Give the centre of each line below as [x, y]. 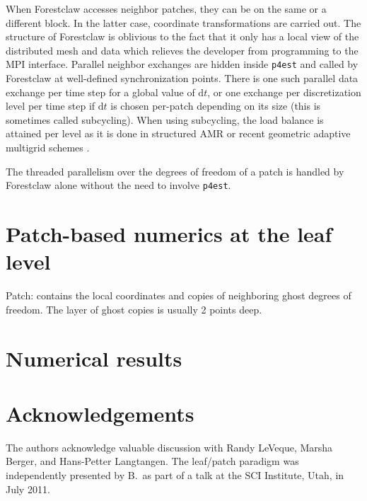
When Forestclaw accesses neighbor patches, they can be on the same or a [166, 8]
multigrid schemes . [48, 147]
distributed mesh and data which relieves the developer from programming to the [182, 50]
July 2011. [28, 489]
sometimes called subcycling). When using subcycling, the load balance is [165, 119]
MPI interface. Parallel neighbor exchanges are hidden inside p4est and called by [182, 64]
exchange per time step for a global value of [100, 92]
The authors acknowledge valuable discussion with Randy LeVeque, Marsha [169, 447]
